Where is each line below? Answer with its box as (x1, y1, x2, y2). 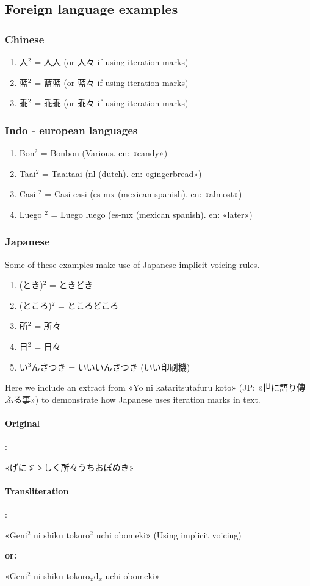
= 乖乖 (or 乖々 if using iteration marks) (34, 96, 189, 109)
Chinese (5, 31, 45, 46)
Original (5, 416, 40, 429)
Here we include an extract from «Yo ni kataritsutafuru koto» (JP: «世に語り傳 (5, 381, 306, 394)
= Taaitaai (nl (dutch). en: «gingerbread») (41, 167, 202, 179)
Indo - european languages (5, 122, 138, 137)
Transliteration (5, 484, 69, 497)
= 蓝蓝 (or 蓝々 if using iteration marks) (34, 76, 189, 89)
